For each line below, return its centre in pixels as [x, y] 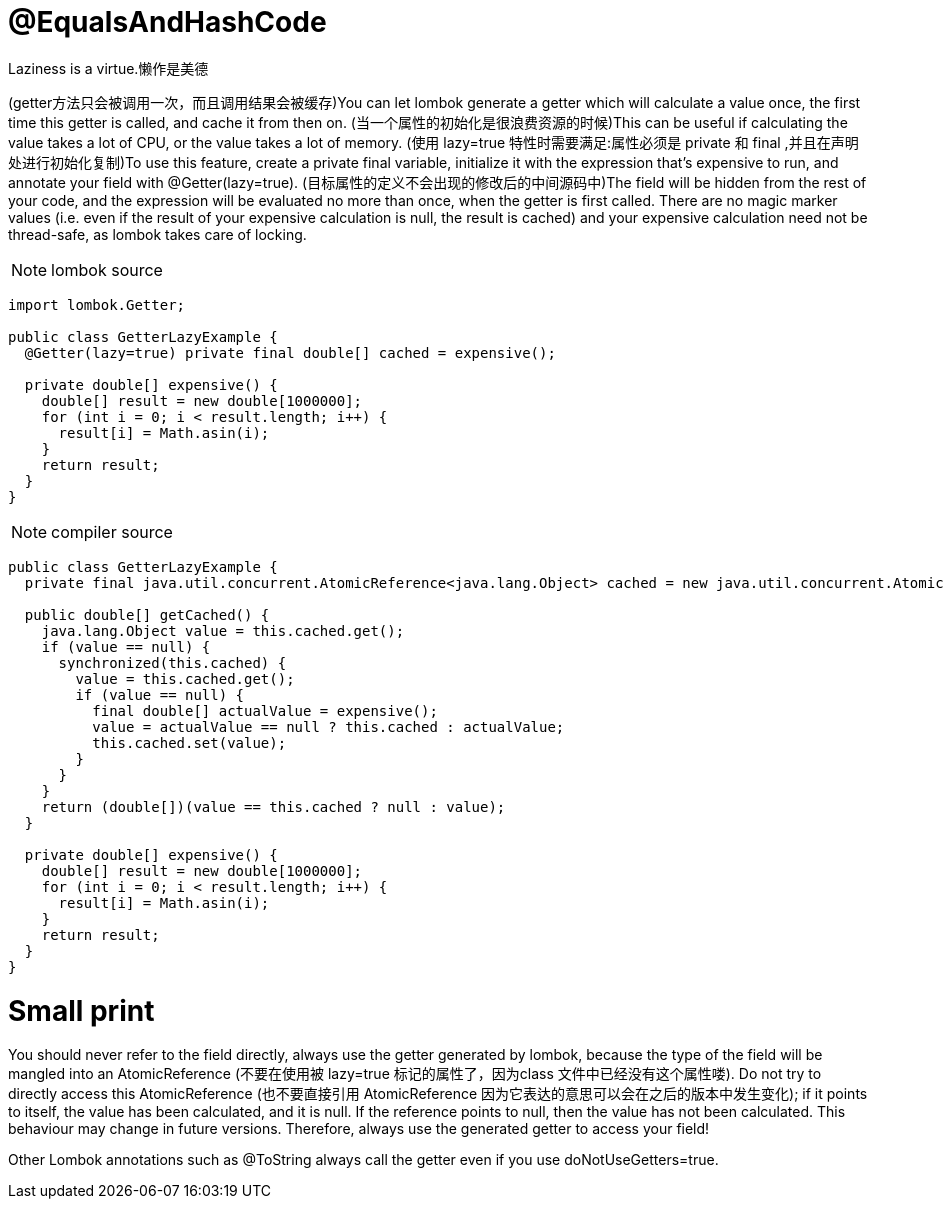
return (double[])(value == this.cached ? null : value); [273, 806]
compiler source [112, 531]
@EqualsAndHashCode [167, 22]
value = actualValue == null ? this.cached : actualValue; [328, 726]
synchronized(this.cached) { [172, 662]
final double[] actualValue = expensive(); [265, 710]
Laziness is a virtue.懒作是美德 [108, 68]
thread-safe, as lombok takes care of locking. [157, 234]
